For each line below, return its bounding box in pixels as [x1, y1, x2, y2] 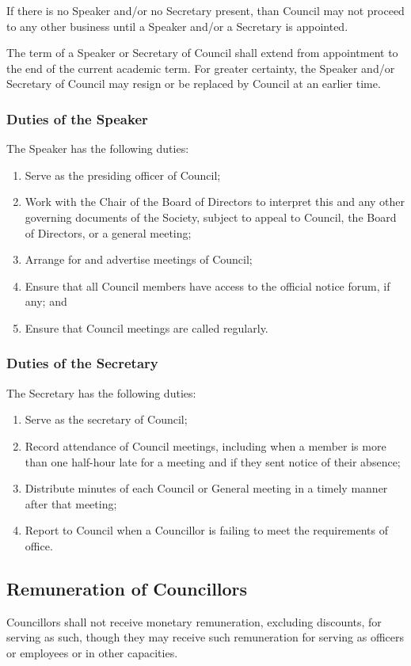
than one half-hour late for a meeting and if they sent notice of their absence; [25, 453, 401, 470]
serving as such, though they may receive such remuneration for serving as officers [6, 629, 405, 645]
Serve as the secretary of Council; [25, 411, 188, 428]
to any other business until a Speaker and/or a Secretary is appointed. [6, 17, 348, 34]
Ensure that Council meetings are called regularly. [25, 319, 268, 336]
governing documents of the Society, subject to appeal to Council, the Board [25, 208, 397, 225]
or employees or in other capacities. [6, 644, 178, 660]
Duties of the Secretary [6, 353, 158, 373]
